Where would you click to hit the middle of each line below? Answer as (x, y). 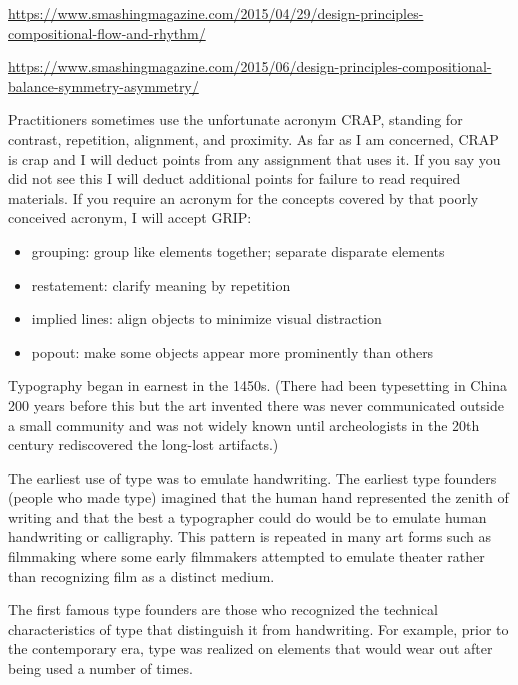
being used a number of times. (100, 668)
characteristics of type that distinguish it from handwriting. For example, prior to (258, 628)
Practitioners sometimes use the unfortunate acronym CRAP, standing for (235, 119)
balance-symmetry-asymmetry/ (103, 85)
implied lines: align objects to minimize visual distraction (206, 318)
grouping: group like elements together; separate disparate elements (238, 250)
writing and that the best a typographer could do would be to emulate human (247, 516)
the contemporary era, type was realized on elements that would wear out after (250, 648)
